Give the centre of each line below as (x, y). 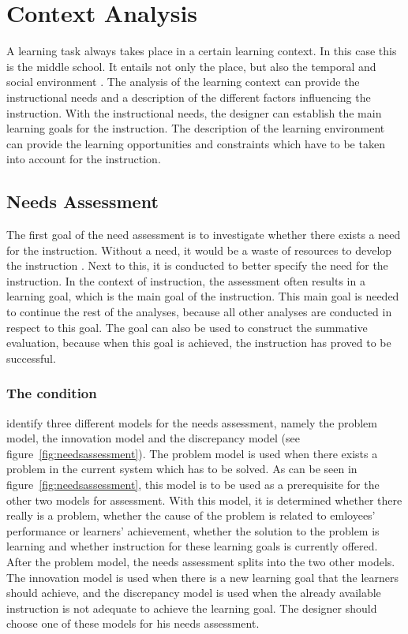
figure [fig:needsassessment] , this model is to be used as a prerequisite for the (193, 485)
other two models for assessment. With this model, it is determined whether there (204, 500)
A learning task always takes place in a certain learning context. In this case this (202, 51)
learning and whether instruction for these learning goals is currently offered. (192, 546)
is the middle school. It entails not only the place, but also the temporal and (191, 66)
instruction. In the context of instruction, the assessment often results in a (186, 280)
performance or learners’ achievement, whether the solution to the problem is (193, 530)
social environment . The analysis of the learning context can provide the (183, 82)
